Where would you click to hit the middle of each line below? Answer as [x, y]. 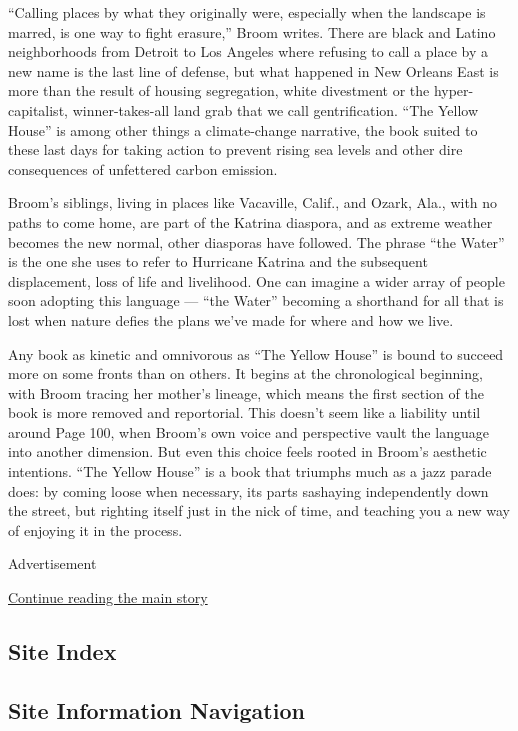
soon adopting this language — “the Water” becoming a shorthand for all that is [256, 300]
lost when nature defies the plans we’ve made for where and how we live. [231, 319]
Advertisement [52, 563]
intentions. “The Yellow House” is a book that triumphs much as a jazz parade [250, 471]
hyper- [453, 90]
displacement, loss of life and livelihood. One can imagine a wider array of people [256, 280]
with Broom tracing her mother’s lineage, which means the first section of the [246, 392]
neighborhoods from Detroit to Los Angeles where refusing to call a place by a [248, 51]
